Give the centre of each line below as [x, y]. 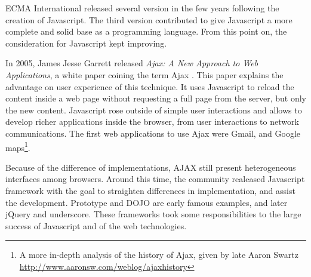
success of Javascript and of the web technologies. [96, 225]
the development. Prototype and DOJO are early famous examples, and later [147, 202]
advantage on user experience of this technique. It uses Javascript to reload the [150, 86]
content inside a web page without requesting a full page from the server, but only [156, 98]
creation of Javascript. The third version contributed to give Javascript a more [149, 19]
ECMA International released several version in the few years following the [142, 8]
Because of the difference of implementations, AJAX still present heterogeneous [151, 167]
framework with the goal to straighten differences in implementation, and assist [150, 190]
